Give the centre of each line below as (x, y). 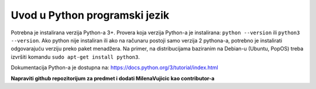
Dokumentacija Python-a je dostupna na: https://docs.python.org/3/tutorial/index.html (115, 67)
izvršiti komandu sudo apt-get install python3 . (75, 57)
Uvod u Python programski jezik (90, 15)
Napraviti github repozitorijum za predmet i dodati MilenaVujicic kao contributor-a (113, 78)
